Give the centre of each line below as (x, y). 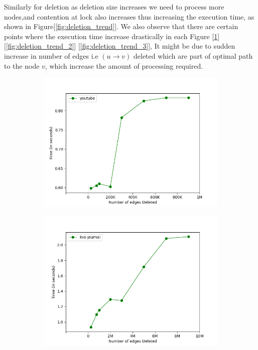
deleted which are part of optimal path (193, 55)
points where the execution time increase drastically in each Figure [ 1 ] (112, 36)
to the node (22, 65)
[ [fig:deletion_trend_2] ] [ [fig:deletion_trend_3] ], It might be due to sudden (120, 46)
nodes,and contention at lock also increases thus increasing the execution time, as (129, 16)
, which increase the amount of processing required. (124, 65)
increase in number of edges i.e (51, 55)
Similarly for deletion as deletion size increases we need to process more (114, 7)
